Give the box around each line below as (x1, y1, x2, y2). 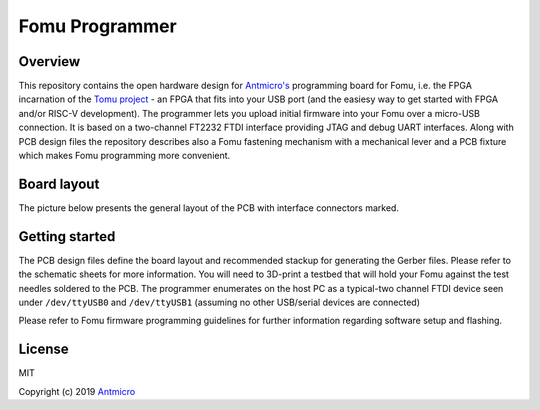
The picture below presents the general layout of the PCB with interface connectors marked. (18, 201, 400, 214)
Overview (18, 53, 81, 70)
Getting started (18, 228, 116, 245)
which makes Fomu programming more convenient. (18, 150, 231, 162)
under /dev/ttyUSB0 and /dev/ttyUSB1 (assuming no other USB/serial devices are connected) (18, 296, 420, 308)
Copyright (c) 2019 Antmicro (18, 385, 136, 397)
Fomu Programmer (18, 15, 177, 37)
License (18, 341, 69, 358)
